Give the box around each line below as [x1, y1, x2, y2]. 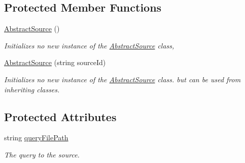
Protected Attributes [4, 108, 117, 124]
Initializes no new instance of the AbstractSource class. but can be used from [4, 74, 241, 84]
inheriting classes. [4, 84, 60, 94]
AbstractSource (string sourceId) [4, 57, 106, 68]
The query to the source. [4, 149, 80, 159]
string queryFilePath [4, 132, 68, 143]
